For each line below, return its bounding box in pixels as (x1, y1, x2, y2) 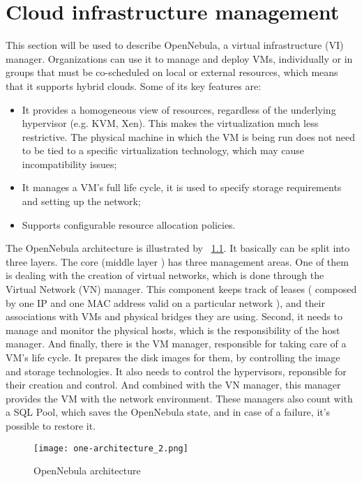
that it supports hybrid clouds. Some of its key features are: (6, 78, 262, 93)
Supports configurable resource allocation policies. (22, 217, 236, 232)
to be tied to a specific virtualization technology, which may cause (22, 143, 305, 158)
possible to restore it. (6, 418, 96, 432)
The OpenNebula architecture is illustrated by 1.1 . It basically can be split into (6, 241, 350, 255)
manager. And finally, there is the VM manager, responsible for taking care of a (6, 336, 347, 351)
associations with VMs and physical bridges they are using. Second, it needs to (6, 309, 342, 324)
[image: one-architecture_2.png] (33, 443, 188, 453)
